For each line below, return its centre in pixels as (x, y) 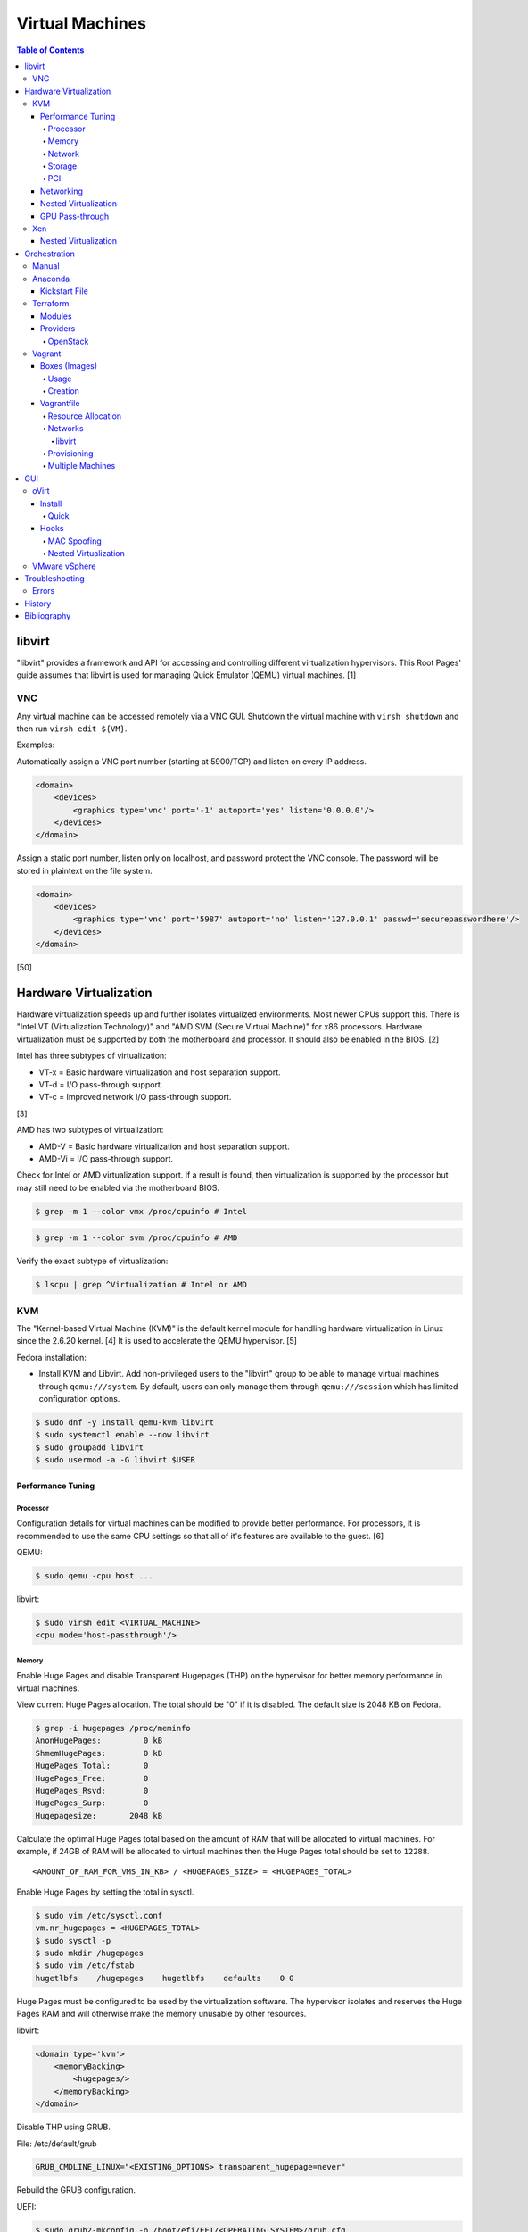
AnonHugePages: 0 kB (99, 1741)
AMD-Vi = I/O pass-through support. (106, 1159)
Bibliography (48, 616)
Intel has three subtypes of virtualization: (91, 1056)
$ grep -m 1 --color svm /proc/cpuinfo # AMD (136, 1238)
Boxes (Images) (69, 366)
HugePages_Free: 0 (92, 1778)
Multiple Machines (82, 466)
